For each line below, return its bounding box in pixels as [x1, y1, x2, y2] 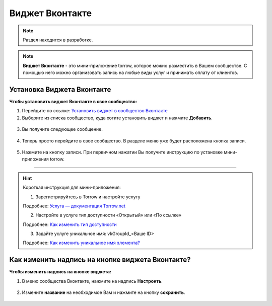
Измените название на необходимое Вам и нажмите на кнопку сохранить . [22, 289, 185, 295]
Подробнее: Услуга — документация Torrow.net [23, 203, 126, 209]
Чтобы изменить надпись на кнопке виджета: [9, 269, 112, 275]
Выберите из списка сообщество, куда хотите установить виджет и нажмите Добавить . [22, 115, 213, 121]
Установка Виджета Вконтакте [9, 85, 111, 94]
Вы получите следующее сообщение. [22, 126, 103, 132]
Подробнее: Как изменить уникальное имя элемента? [23, 240, 141, 246]
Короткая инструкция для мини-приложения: [23, 184, 121, 191]
